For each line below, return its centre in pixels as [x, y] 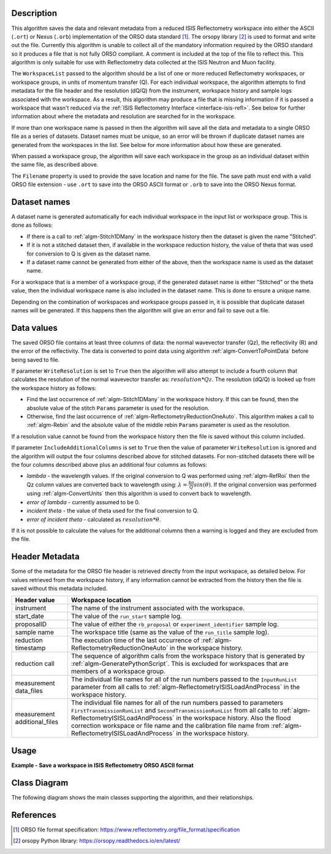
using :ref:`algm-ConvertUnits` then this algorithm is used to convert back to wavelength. [139, 494]
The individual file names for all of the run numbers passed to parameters [177, 703]
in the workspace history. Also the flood [233, 718]
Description [34, 13]
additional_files [36, 722]
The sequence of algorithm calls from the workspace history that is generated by [188, 656]
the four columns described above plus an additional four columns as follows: [109, 464]
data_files [29, 691]
